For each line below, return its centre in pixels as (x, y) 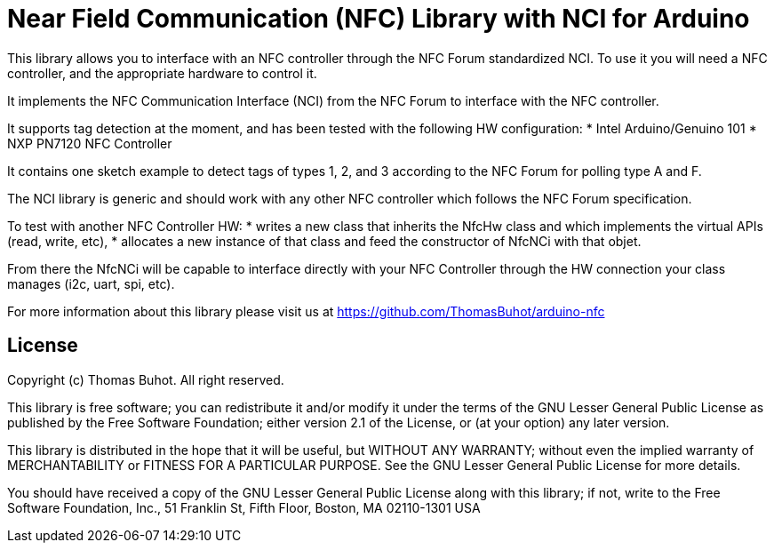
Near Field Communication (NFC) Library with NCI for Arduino (379, 19)
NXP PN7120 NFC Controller (90, 143)
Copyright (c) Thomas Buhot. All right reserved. (146, 379)
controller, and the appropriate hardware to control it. (162, 73)
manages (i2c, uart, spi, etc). (91, 283)
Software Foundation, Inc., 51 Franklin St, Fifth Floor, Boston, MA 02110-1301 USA (244, 507)
